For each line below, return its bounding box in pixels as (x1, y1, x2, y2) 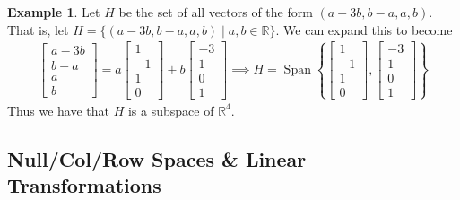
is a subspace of (127, 100, 214, 119)
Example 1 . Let (7, 3, 100, 21)
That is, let (7, 20, 69, 39)
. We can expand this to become (275, 20, 453, 39)
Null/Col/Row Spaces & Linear (7, 144, 307, 172)
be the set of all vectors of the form (118, 3, 313, 21)
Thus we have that (7, 100, 110, 119)
